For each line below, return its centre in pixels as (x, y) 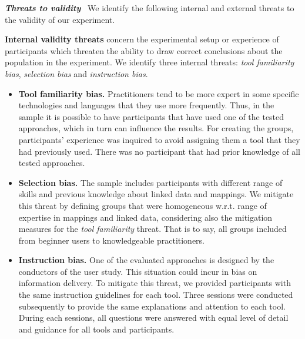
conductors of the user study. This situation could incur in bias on (138, 271)
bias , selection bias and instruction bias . (76, 73)
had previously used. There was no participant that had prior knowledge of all (159, 151)
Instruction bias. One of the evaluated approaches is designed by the (146, 260)
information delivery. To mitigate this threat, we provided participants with (155, 283)
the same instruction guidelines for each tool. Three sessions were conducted (156, 295)
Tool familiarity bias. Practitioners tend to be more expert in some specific (159, 93)
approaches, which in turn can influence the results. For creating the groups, (156, 128)
